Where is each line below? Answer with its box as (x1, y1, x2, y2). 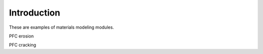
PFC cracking (9, 42, 37, 48)
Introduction (9, 7, 60, 18)
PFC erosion (9, 33, 34, 39)
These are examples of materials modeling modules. (9, 24, 114, 30)
